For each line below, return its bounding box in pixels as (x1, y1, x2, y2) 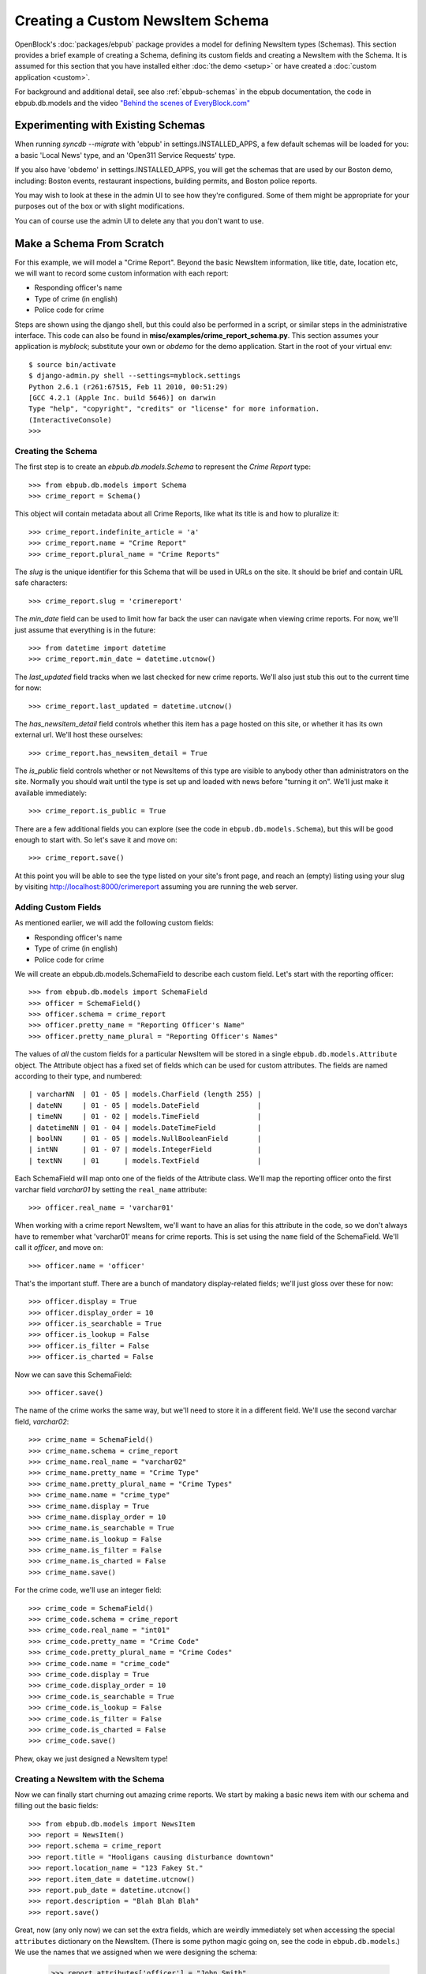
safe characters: (14, 578, 68, 587)
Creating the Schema (14, 445, 98, 456)
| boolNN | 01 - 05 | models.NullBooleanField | (28, 1134, 262, 1143)
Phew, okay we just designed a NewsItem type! (14, 1754, 169, 1763)
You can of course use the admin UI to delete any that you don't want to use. (14, 216, 264, 225)
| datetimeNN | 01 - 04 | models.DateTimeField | (28, 1123, 262, 1132)
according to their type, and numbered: (14, 1071, 142, 1081)
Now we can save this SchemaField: (14, 1370, 133, 1379)
